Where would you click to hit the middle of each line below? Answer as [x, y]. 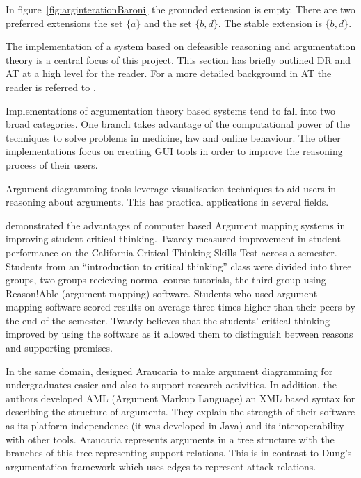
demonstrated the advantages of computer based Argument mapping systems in [176, 225]
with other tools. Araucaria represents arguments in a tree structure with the [170, 439]
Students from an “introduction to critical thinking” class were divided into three [179, 266]
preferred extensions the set [64, 23]
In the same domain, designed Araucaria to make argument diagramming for [169, 371]
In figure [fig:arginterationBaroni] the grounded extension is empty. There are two [180, 9]
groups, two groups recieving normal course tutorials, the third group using [166, 280]
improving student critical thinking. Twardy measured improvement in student [173, 239]
